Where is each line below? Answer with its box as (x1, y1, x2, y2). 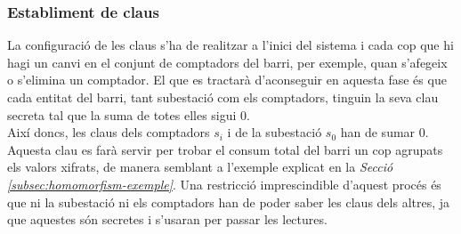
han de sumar (340, 123, 416, 141)
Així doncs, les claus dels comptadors (7, 123, 210, 141)
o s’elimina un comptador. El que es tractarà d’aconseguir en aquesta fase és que (7, 70, 447, 89)
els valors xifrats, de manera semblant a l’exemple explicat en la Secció (7, 157, 393, 176)
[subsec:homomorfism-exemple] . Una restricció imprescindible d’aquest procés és (7, 174, 441, 193)
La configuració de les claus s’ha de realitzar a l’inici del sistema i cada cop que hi (7, 36, 454, 54)
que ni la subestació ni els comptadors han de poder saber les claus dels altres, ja (7, 192, 450, 211)
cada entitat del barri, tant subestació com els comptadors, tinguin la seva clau (7, 88, 439, 106)
